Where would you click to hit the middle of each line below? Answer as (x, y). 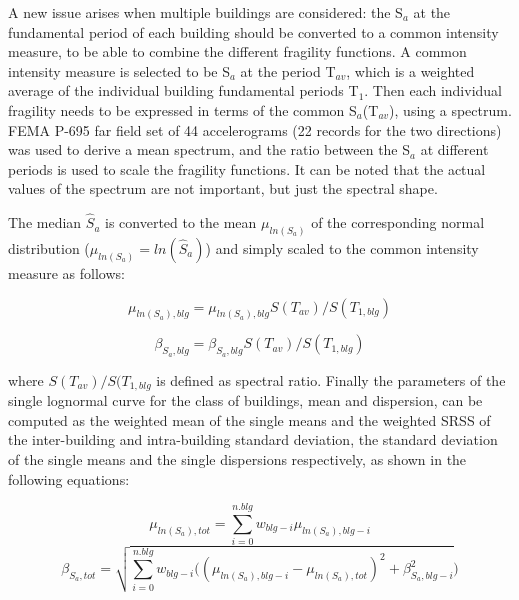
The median (45, 222)
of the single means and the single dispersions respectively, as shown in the (237, 458)
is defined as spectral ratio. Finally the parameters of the (331, 379)
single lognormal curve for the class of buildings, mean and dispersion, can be (245, 400)
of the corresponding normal (398, 222)
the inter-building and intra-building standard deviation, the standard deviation (253, 439)
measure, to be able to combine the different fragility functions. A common (237, 51)
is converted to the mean (181, 222)
